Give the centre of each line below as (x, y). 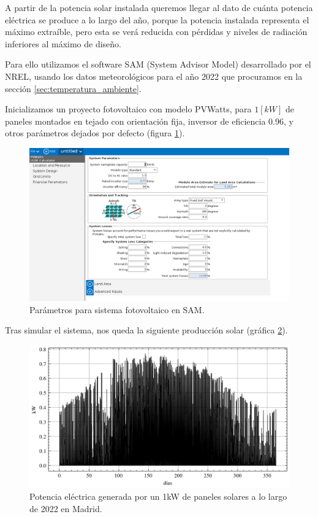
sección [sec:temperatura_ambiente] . (73, 88)
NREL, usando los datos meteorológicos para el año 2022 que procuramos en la (154, 76)
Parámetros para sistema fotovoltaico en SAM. (117, 309)
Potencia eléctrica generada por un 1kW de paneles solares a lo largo (158, 496)
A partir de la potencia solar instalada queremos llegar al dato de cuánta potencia (159, 7)
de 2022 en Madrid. (66, 508)
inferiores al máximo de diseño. (63, 43)
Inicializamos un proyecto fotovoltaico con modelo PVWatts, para (128, 109)
